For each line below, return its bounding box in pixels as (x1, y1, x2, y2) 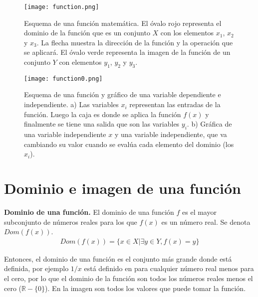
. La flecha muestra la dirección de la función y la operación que (36, 37, 233, 47)
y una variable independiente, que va (114, 129, 227, 140)
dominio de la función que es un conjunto (24, 27, 150, 38)
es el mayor (182, 206, 217, 217)
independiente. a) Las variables (24, 99, 119, 110)
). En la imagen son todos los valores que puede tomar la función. (45, 283, 246, 293)
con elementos (59, 57, 102, 67)
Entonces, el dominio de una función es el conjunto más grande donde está (4, 253, 232, 264)
